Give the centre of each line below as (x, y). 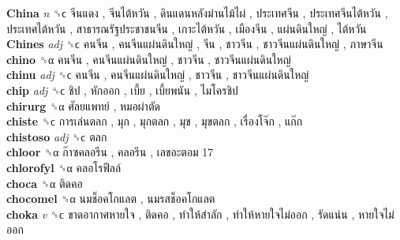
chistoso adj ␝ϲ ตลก (57, 136)
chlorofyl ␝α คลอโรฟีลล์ (64, 167)
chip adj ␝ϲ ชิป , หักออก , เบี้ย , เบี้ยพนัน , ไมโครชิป (122, 90)
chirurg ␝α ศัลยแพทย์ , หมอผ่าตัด (83, 105)
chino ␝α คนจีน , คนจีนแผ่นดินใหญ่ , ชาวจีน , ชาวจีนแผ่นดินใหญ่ (149, 59)
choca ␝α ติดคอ (45, 183)
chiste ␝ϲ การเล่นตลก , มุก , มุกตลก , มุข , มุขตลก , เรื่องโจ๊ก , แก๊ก (155, 121)
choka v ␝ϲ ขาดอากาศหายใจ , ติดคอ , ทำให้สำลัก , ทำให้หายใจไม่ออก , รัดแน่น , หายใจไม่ (200, 214)
